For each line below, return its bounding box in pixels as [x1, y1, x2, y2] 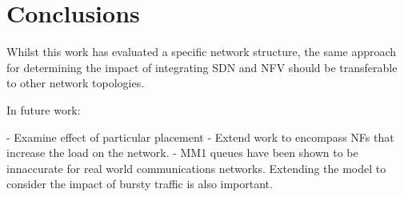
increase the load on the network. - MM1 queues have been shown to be [6, 144, 358, 161]
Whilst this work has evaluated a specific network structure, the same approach [6, 43, 397, 60]
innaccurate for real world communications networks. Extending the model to [6, 159, 386, 176]
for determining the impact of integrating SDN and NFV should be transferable [6, 58, 398, 75]
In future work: [6, 101, 81, 118]
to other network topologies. [6, 74, 145, 91]
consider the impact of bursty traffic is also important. [6, 175, 273, 192]
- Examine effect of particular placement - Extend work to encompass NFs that [6, 128, 394, 145]
